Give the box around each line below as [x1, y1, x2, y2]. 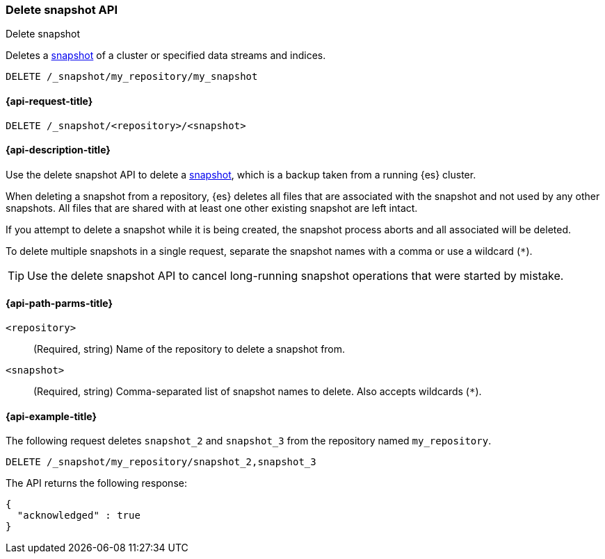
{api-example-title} [6, 410, 97, 422]
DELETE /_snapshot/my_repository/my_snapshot [6, 71, 258, 83]
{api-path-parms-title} [6, 297, 113, 310]
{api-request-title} [6, 94, 93, 107]
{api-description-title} [6, 144, 111, 156]
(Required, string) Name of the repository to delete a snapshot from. [33, 343, 346, 356]
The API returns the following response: [6, 477, 187, 490]
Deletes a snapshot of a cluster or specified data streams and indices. [6, 49, 326, 62]
